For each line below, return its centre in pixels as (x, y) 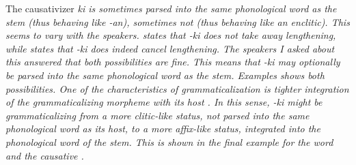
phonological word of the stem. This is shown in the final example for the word (169, 141)
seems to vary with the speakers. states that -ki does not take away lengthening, (171, 35)
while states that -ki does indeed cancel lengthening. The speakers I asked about (170, 48)
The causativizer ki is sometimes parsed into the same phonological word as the (171, 8)
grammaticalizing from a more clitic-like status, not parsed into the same (158, 115)
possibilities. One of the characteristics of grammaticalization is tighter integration (177, 88)
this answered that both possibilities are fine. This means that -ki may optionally (173, 62)
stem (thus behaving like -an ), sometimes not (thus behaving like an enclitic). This (178, 21)
